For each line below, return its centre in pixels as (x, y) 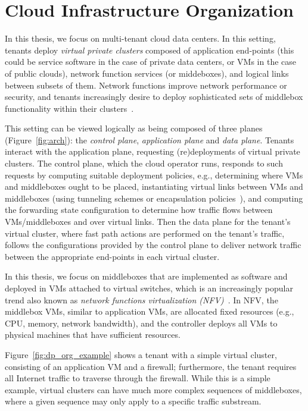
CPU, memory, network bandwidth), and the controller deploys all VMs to (141, 323)
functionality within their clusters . (69, 108)
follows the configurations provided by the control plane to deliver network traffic (153, 245)
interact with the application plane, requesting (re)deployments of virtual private (153, 151)
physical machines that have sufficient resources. (93, 335)
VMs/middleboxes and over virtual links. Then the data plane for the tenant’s (148, 222)
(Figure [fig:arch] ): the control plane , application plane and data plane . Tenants (150, 139)
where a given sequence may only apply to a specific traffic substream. (133, 401)
